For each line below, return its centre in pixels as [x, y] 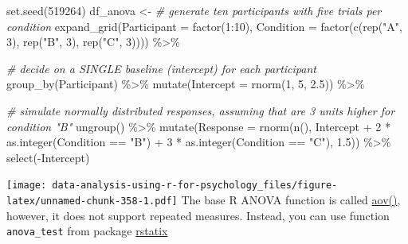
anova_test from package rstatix [87, 231]
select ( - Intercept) [48, 157]
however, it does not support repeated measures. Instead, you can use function [198, 215]
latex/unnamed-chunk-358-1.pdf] [92, 201]
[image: [27, 186]
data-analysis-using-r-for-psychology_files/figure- [195, 186]
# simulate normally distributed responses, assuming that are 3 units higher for [201, 110]
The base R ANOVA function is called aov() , [291, 199]
